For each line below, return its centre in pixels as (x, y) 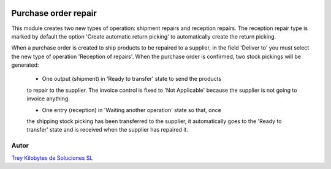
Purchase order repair (54, 13)
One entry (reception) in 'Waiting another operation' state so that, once (132, 110)
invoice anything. (48, 99)
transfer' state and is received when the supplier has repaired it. (107, 130)
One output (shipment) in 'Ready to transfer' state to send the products (132, 79)
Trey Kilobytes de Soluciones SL (52, 158)
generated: (25, 65)
